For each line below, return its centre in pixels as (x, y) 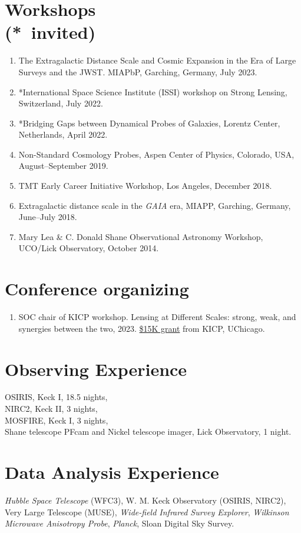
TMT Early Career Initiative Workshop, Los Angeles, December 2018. (145, 186)
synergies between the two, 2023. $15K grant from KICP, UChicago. (142, 328)
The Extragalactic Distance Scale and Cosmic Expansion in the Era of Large (157, 60)
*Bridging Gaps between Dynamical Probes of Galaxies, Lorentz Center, (149, 123)
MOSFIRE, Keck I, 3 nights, (57, 420)
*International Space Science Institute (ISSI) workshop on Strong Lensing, (153, 91)
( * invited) (50, 32)
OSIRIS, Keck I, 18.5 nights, (56, 397)
